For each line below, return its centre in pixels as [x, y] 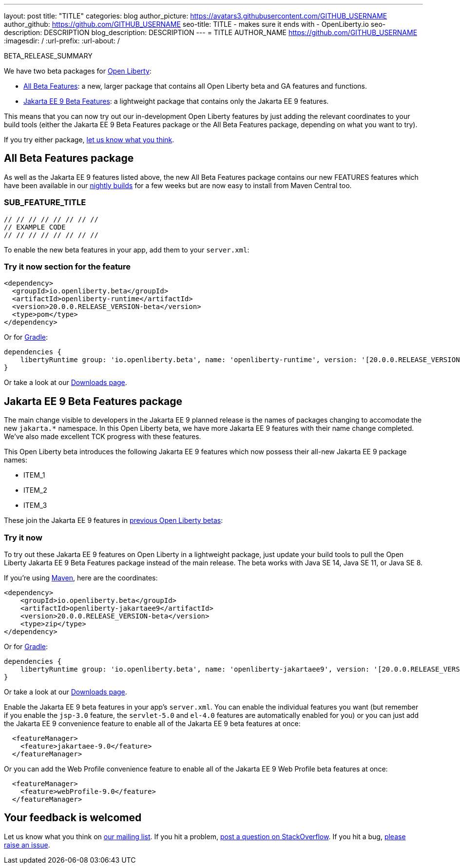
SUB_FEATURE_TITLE [45, 203]
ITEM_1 [34, 475]
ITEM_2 [35, 490]
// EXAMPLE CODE [35, 227]
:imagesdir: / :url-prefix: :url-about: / [62, 41]
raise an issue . [27, 845]
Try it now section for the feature [67, 266]
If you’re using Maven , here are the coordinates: [81, 578]
